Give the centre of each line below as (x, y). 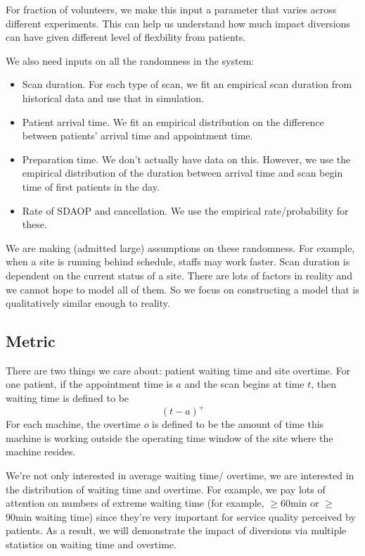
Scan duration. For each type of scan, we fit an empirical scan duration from (187, 84)
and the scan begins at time (244, 384)
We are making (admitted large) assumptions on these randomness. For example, (180, 247)
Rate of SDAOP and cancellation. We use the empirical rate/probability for (185, 210)
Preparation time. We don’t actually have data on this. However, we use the (186, 159)
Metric (31, 341)
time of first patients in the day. (91, 186)
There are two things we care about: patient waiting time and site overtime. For (178, 370)
